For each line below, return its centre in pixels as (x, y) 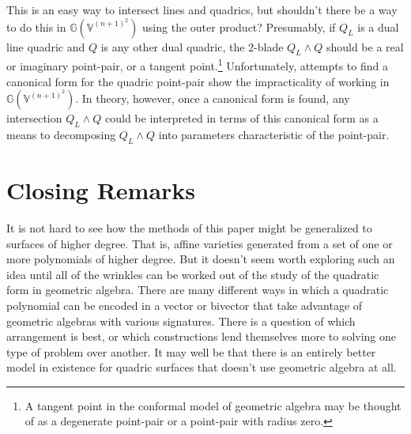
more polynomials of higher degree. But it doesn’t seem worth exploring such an (201, 259)
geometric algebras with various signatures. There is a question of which (181, 321)
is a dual (378, 26)
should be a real (365, 46)
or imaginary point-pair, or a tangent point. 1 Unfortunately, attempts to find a (197, 65)
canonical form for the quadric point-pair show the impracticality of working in (198, 81)
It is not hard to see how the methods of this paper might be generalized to (189, 227)
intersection (34, 118)
